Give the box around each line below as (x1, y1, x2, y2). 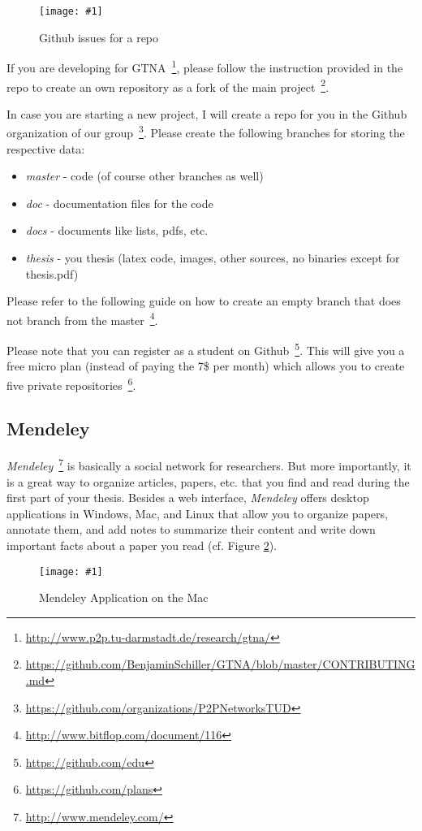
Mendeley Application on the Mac (39, 589, 209, 606)
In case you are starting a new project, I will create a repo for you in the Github (6, 105, 407, 122)
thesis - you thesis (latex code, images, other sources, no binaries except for (25, 249, 400, 266)
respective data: (6, 140, 85, 157)
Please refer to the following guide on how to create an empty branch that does (6, 292, 401, 309)
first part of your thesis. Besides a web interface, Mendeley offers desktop (6, 489, 369, 506)
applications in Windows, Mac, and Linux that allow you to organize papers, (6, 504, 388, 522)
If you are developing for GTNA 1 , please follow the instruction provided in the (6, 57, 403, 76)
